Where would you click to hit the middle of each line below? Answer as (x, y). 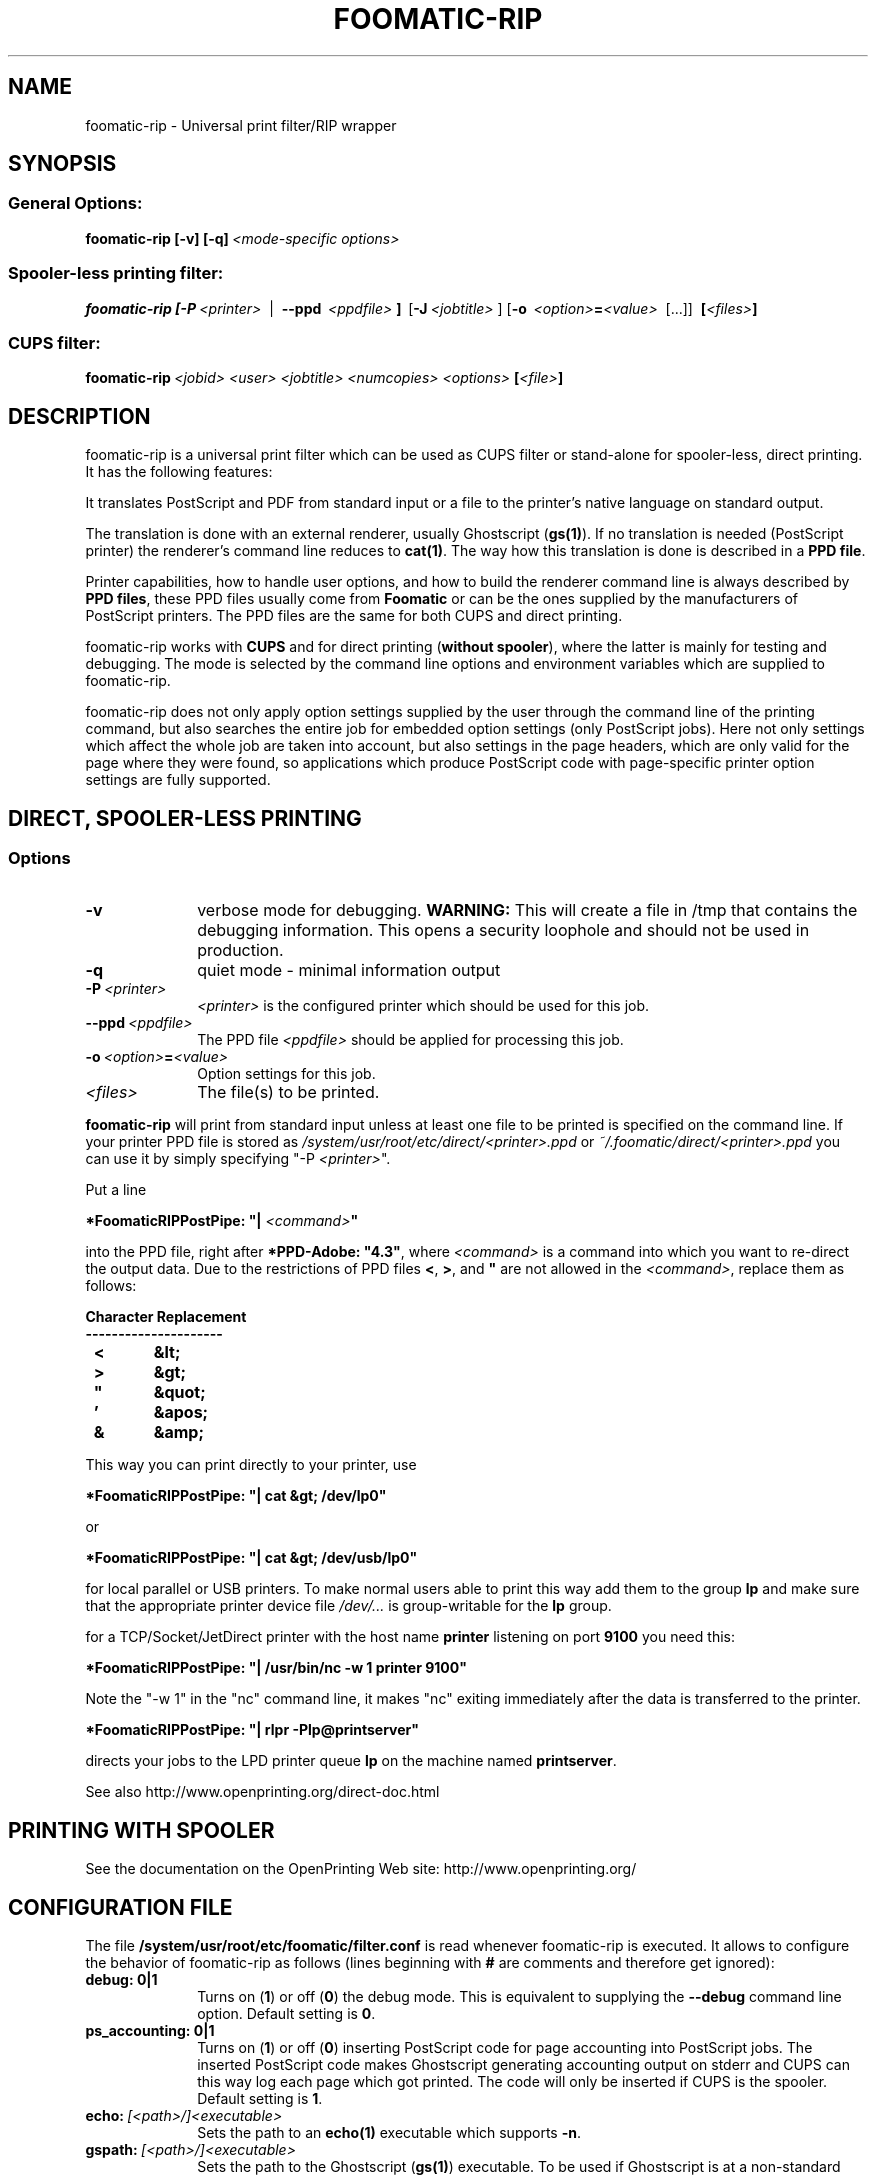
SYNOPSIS (62, 164)
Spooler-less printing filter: (116, 273)
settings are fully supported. (178, 780)
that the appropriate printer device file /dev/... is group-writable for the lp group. (348, 1606)
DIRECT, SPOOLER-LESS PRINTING (185, 818)
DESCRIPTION (79, 416)
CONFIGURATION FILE (120, 1907)
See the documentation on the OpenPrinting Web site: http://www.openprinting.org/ (361, 1869)
